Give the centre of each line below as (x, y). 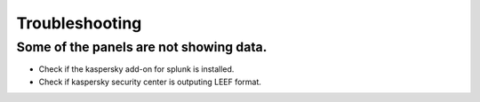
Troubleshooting (79, 23)
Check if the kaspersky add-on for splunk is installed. (136, 69)
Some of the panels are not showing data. (142, 47)
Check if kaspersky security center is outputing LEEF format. (150, 82)
